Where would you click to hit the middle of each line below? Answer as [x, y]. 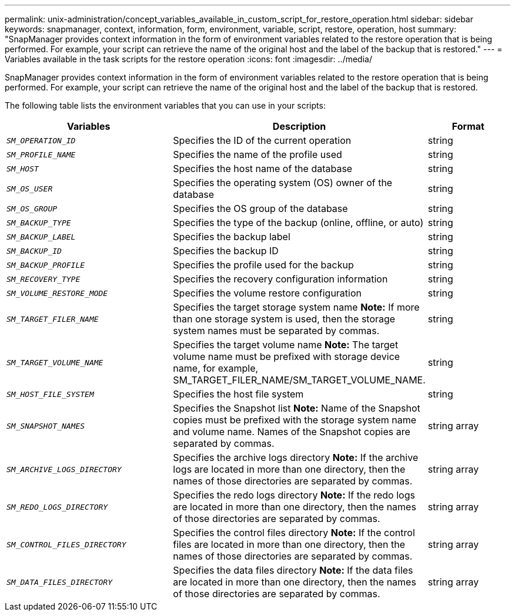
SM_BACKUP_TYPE [39, 223]
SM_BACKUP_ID [34, 251]
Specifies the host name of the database [263, 169]
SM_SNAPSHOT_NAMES [46, 426]
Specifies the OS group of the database [260, 208]
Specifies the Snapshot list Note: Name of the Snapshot [297, 408]
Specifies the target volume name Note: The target [286, 345]
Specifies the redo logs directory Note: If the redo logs [294, 495]
